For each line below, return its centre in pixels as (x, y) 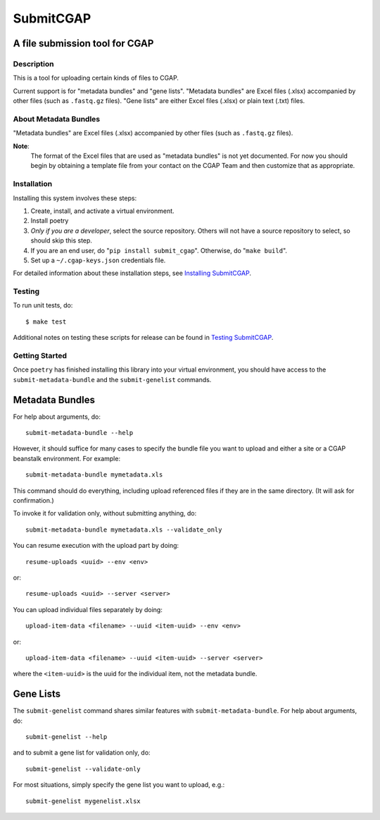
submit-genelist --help (66, 736)
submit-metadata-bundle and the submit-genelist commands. (112, 379)
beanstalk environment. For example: (67, 458)
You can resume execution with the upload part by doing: (96, 546)
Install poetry (50, 221)
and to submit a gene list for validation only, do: (82, 753)
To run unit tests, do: (43, 305)
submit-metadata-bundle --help (80, 433)
